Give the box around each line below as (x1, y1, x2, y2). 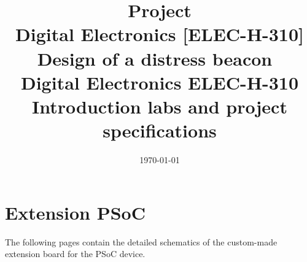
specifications (103, 118, 217, 143)
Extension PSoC (5, 199, 146, 225)
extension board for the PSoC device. (5, 247, 146, 260)
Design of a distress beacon (37, 45, 273, 71)
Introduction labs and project (32, 93, 287, 118)
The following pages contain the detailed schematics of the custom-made (5, 235, 278, 248)
